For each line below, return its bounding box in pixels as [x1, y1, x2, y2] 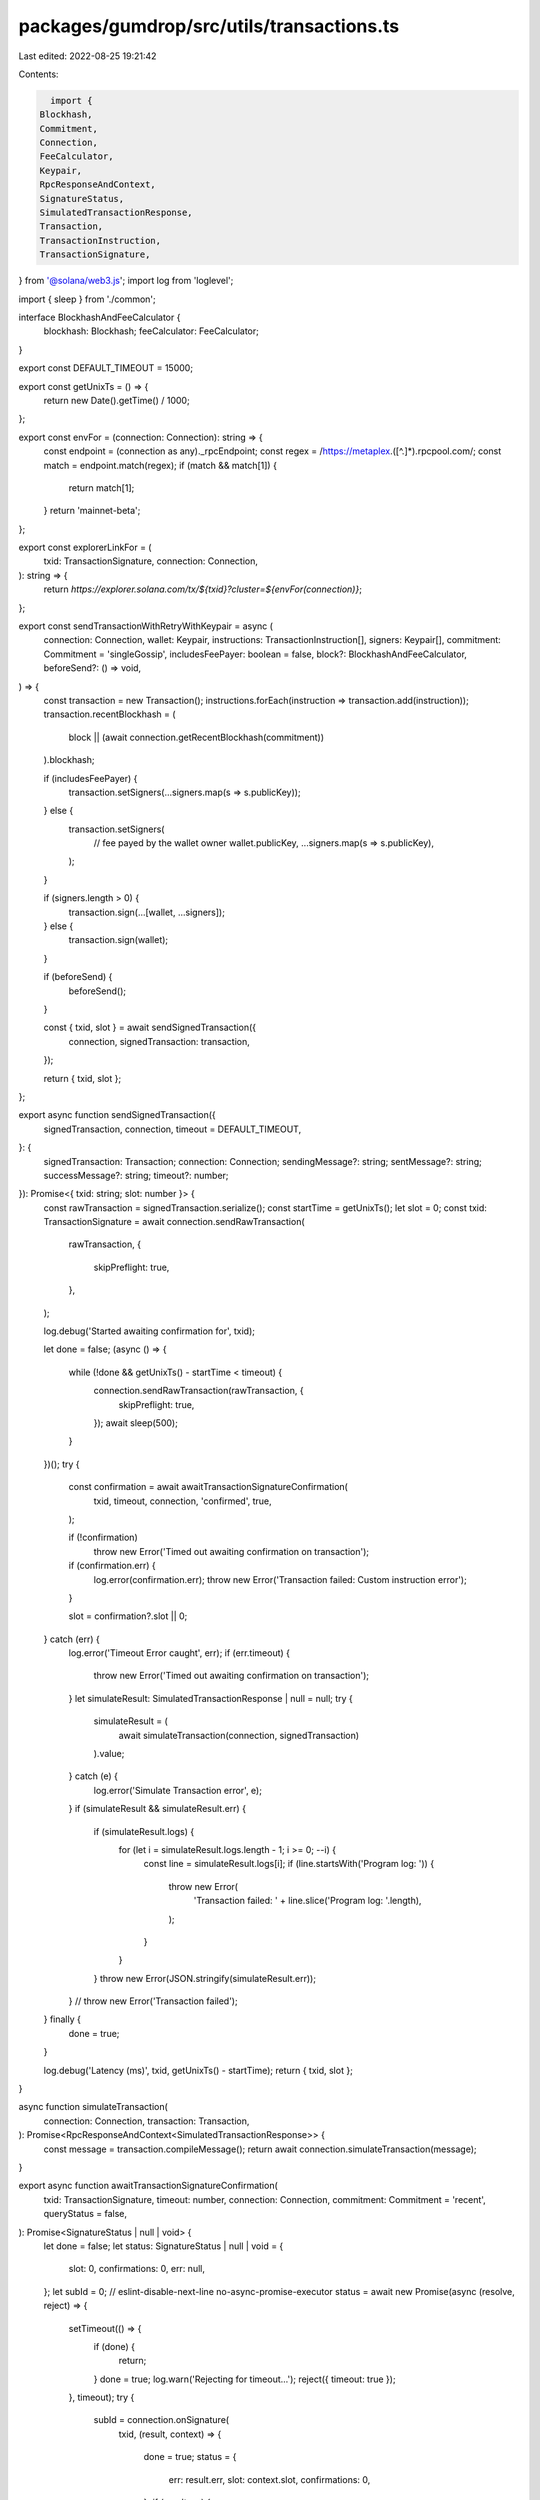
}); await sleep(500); [93, 1416, 179, 1429]
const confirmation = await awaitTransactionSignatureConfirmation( [68, 1481, 349, 1493]
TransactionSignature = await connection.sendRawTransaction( [43, 1216, 305, 1228]
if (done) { [93, 2340, 135, 2352]
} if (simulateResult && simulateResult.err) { [68, 1803, 247, 1815]
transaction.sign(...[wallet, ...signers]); [68, 906, 225, 918]
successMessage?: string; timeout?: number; [43, 1169, 229, 1181]
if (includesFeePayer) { [43, 772, 138, 784]
